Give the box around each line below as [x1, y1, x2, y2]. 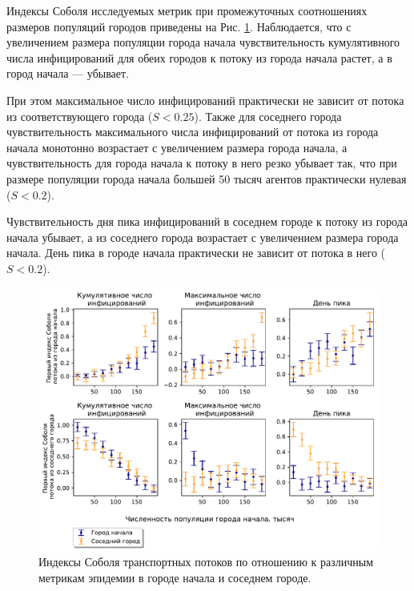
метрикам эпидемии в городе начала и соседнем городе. [38, 569, 312, 586]
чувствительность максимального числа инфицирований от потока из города [6, 123, 379, 140]
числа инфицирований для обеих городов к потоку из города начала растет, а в [6, 49, 392, 66]
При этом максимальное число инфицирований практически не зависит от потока [6, 91, 404, 108]
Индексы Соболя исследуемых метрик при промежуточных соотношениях [6, 2, 368, 18]
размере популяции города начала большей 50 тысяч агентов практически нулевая [6, 170, 407, 187]
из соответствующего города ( [6, 107, 153, 124]
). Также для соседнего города [194, 107, 342, 124]
